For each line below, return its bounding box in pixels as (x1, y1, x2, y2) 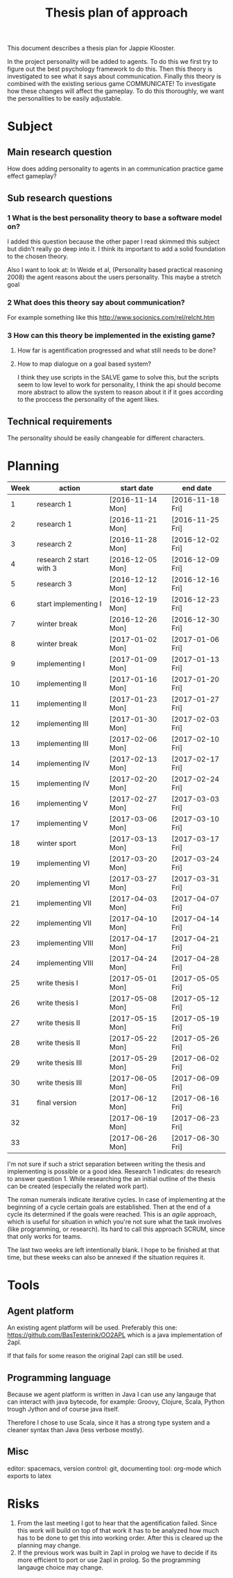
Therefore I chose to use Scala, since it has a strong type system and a (7, 1418, 210, 1427)
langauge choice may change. (17, 1563, 104, 1571)
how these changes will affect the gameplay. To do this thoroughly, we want (7, 87, 224, 95)
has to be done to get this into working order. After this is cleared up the (17, 1534, 223, 1542)
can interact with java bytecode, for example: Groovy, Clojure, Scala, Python (7, 1398, 225, 1406)
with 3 (37, 563, 58, 573)
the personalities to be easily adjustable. (7, 94, 123, 103)
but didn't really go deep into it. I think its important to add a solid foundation (7, 244, 226, 253)
